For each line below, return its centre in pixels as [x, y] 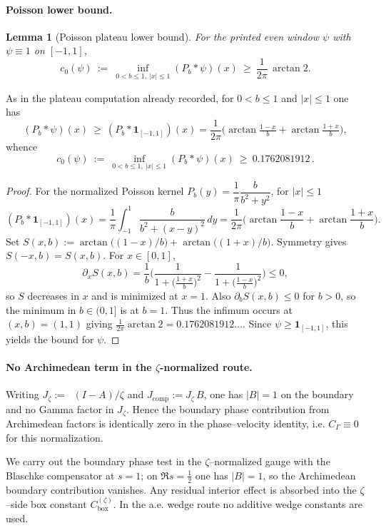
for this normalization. [55, 437]
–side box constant [46, 504]
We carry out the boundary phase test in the [104, 461]
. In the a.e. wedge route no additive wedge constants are [238, 504]
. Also [218, 295]
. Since [257, 324]
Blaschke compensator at [60, 475]
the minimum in [41, 309]
